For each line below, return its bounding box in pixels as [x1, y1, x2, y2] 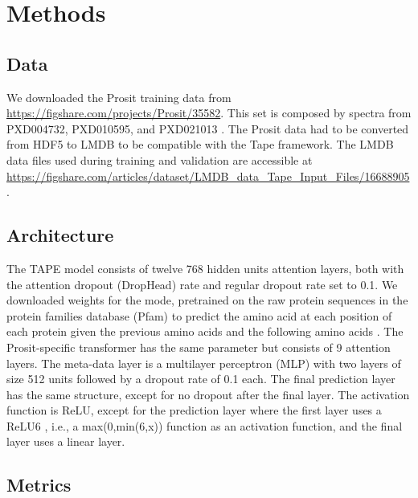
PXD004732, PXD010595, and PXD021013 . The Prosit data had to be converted [6, 120, 409, 137]
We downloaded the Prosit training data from [6, 88, 232, 105]
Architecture [6, 222, 114, 247]
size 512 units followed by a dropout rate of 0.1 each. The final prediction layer [6, 370, 395, 387]
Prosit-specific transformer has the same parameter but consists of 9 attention [6, 338, 391, 355]
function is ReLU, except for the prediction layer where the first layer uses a [6, 402, 382, 418]
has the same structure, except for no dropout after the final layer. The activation [6, 386, 410, 402]
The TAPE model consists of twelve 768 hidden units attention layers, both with [6, 259, 404, 276]
